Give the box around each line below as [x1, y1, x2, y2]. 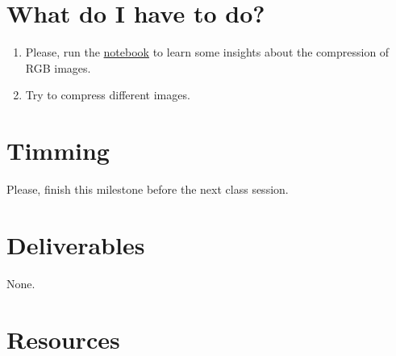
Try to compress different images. [25, 86, 190, 103]
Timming [6, 134, 110, 167]
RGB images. [25, 59, 91, 76]
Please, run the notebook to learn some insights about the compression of [25, 44, 390, 61]
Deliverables [6, 228, 145, 261]
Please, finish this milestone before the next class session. [6, 181, 289, 198]
